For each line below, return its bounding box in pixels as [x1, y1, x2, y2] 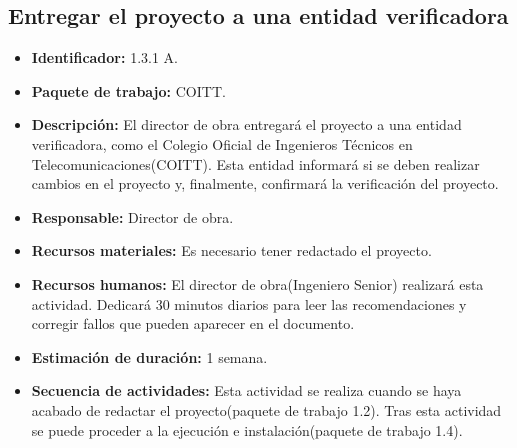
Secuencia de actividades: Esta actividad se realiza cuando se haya [31, 380, 462, 401]
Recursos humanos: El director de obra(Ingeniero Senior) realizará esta [31, 273, 484, 294]
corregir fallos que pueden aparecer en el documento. [31, 313, 355, 334]
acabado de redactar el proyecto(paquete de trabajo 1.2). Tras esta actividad [31, 399, 502, 420]
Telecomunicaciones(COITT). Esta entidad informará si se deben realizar [31, 153, 480, 174]
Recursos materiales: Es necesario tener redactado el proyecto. [31, 240, 432, 261]
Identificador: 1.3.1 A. [31, 47, 178, 68]
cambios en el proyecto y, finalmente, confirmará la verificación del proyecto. [31, 173, 499, 194]
